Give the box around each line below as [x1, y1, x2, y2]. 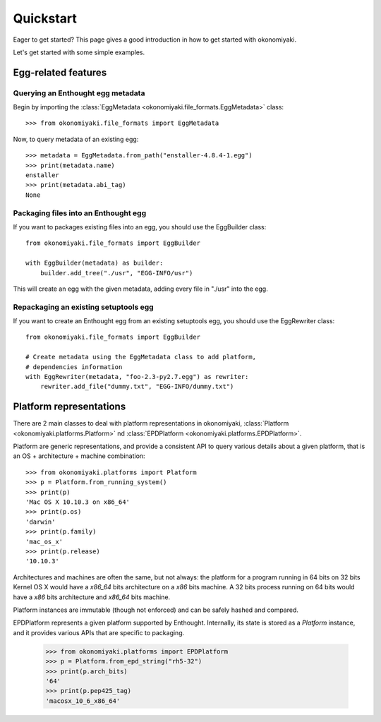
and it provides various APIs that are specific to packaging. [13, 628, 185, 637]
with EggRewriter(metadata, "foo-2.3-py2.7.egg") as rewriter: [25, 373, 249, 381]
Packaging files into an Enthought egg [13, 208, 147, 218]
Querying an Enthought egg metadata [13, 88, 145, 98]
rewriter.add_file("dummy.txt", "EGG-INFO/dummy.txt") [40, 383, 234, 391]
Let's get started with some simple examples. [13, 48, 145, 56]
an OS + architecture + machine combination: [13, 452, 145, 460]
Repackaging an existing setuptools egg [13, 302, 155, 312]
